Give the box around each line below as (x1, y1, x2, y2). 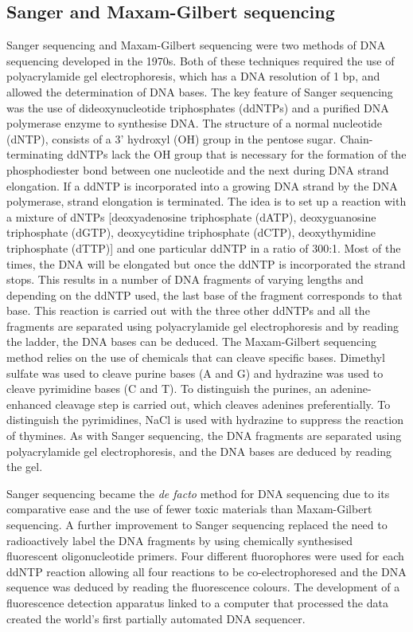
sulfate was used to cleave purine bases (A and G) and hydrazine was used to (6, 364, 384, 381)
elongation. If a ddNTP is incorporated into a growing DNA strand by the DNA (6, 177, 398, 194)
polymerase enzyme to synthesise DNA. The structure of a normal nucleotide (6, 115, 383, 132)
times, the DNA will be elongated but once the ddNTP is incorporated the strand (6, 255, 406, 272)
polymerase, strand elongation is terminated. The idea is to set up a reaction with (6, 193, 407, 210)
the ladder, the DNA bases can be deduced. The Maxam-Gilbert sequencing (6, 333, 376, 350)
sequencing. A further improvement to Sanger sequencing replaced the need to (6, 516, 388, 533)
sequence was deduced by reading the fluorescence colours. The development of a (6, 579, 400, 595)
